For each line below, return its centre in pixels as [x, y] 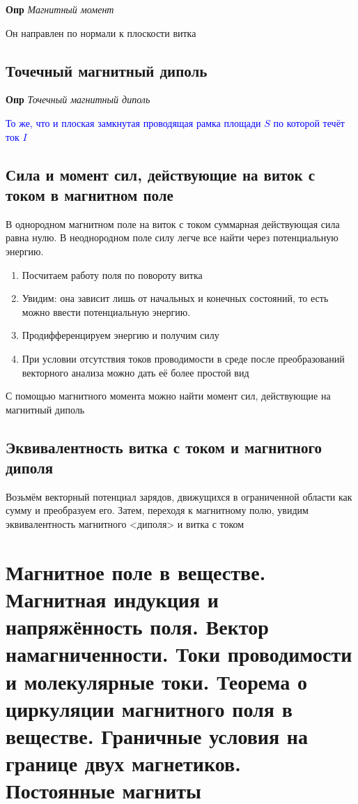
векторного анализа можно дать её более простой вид [135, 372]
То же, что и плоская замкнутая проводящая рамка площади [133, 122]
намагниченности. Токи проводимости [179, 654]
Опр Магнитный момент [60, 9]
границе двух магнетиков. [124, 763]
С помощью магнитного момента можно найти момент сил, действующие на [168, 396]
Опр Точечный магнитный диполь [78, 99]
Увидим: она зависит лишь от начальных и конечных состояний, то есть [175, 298]
